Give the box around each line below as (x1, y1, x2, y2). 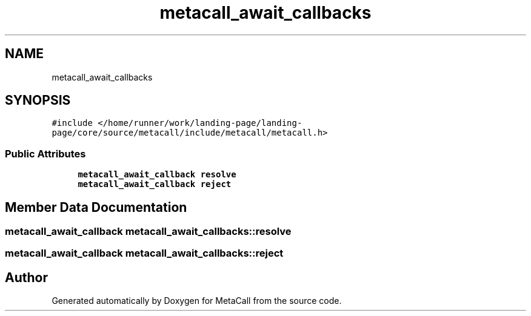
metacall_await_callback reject (78, 179, 232, 189)
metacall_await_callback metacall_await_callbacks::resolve (5, 225, 292, 238)
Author (5, 269, 48, 285)
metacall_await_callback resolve (78, 170, 236, 180)
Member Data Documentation (5, 199, 187, 215)
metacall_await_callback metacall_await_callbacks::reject (5, 247, 284, 260)
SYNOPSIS (5, 93, 71, 108)
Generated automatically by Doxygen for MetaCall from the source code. (52, 295, 342, 306)
